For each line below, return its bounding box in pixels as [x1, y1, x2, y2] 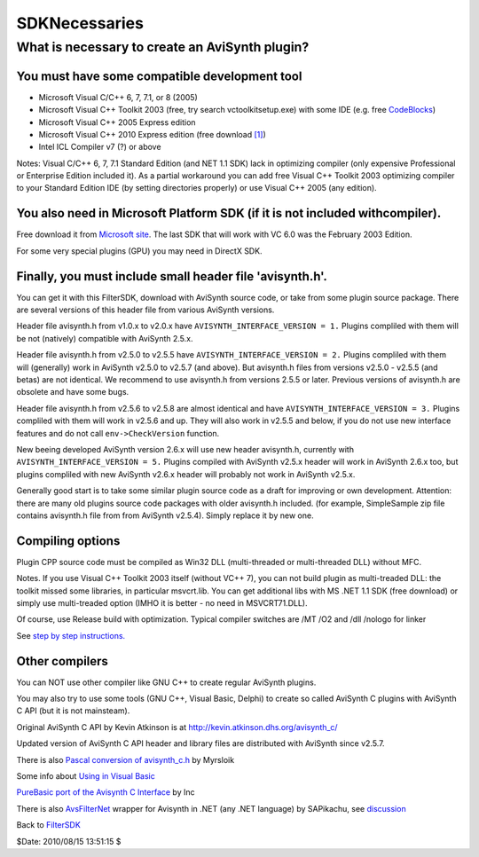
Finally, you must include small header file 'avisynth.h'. [16, 269, 328, 284]
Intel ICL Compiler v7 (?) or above [38, 142, 161, 153]
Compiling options [16, 533, 121, 548]
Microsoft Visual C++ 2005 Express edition [38, 116, 196, 128]
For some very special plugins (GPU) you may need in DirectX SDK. [16, 245, 263, 256]
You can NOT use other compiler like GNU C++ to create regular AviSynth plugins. [16, 677, 317, 688]
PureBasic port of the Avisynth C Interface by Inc [16, 787, 195, 798]
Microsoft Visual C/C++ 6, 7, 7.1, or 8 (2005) [38, 91, 199, 102]
